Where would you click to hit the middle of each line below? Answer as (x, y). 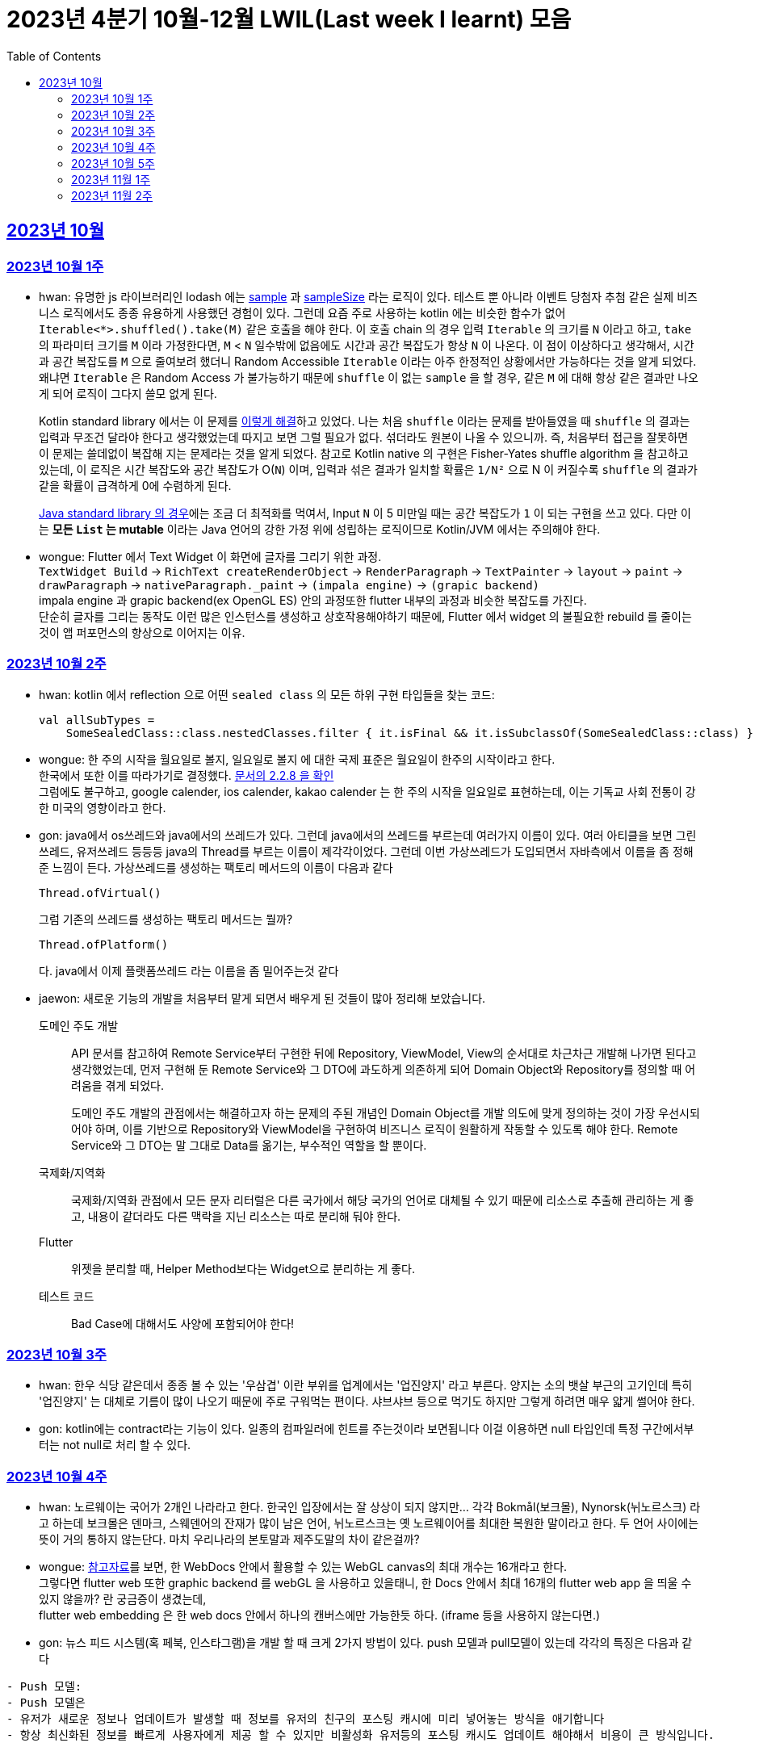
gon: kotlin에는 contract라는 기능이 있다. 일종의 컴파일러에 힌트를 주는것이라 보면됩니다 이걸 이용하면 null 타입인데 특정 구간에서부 (367, 1429)
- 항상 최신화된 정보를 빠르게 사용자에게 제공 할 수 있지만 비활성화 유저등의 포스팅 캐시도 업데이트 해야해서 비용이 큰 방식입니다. (361, 1735)
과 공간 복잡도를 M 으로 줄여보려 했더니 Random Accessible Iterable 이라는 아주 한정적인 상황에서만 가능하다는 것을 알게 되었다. (368, 361)
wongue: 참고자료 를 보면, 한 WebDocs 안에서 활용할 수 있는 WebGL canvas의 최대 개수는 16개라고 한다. (303, 1567)
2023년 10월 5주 (113, 163)
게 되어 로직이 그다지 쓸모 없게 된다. (128, 393)
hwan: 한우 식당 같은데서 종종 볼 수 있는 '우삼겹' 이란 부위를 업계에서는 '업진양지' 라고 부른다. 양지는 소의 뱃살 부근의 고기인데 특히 (366, 1385)
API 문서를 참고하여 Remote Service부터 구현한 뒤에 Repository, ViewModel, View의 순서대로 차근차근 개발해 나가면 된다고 (384, 1053)
